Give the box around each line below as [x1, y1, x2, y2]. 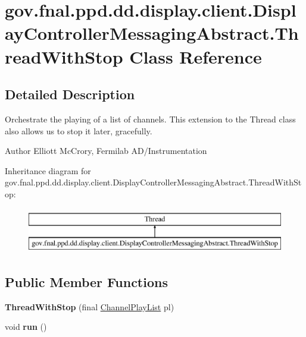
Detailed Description [5, 85, 135, 103]
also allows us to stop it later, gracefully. [5, 124, 152, 137]
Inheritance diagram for [5, 164, 91, 177]
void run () [5, 320, 47, 333]
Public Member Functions [5, 273, 168, 291]
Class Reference [129, 44, 262, 68]
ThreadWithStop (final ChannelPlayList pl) [5, 300, 174, 313]
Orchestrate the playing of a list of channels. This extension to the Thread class [5, 112, 296, 125]
